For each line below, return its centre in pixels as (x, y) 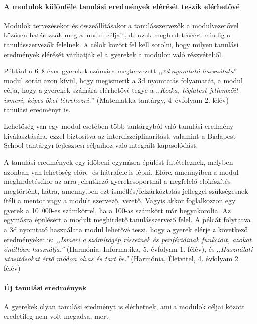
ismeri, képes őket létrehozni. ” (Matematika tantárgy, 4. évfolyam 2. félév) (116, 99)
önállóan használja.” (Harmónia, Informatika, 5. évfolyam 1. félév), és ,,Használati (128, 249)
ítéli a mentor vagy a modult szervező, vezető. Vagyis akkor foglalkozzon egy (120, 200)
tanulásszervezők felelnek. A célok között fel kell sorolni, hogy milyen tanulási (121, 44)
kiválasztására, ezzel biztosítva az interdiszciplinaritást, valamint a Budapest (120, 135)
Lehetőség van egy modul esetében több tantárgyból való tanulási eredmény (119, 126)
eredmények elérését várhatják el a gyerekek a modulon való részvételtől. (114, 54)
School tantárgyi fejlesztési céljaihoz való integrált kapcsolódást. (101, 145)
